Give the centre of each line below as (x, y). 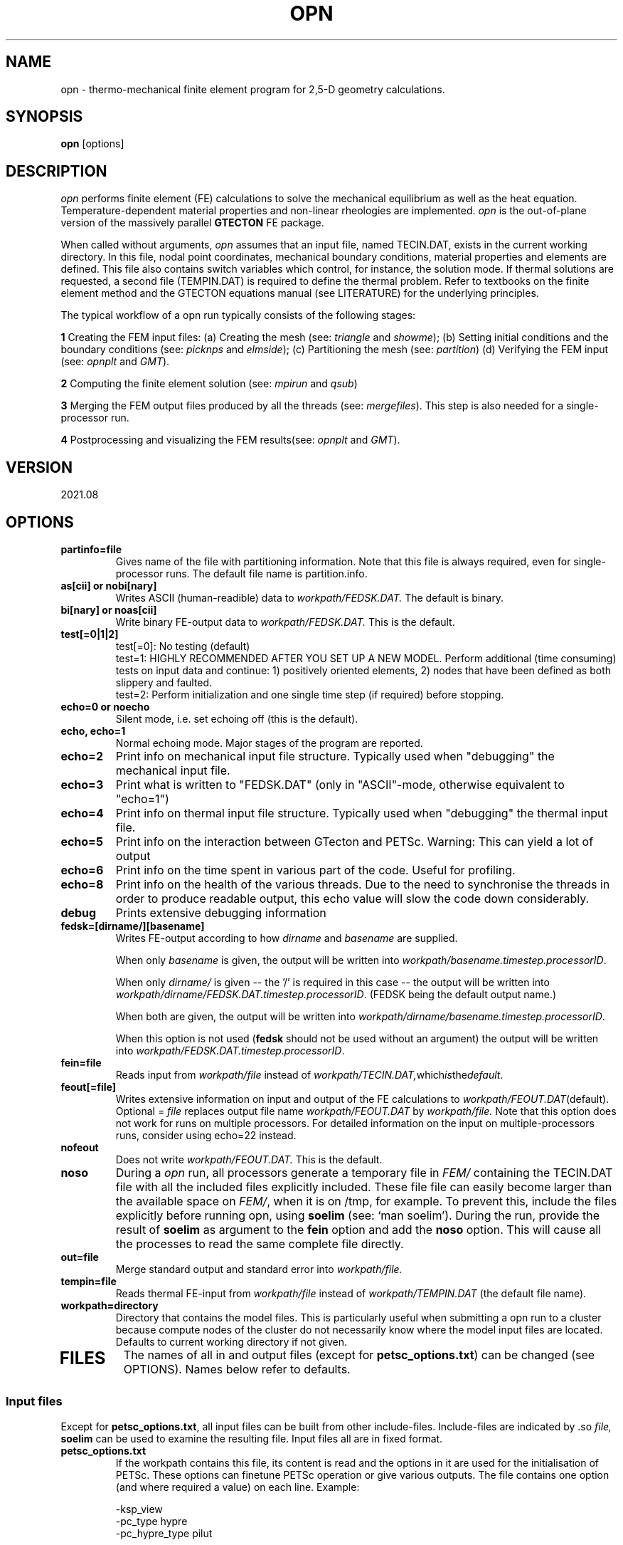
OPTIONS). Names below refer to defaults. (237, 1369)
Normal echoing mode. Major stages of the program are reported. (269, 743)
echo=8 (82, 884)
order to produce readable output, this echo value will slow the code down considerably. (352, 898)
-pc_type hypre (151, 1521)
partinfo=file (91, 549)
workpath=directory (110, 1305)
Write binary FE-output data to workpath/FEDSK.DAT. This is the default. (285, 622)
